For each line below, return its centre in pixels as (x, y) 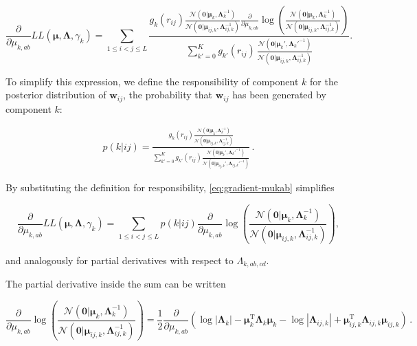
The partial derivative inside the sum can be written (116, 284)
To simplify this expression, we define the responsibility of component (152, 81)
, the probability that (168, 95)
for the (324, 81)
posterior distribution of (56, 95)
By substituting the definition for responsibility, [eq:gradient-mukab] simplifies (170, 187)
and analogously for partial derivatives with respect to (120, 260)
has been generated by (279, 95)
